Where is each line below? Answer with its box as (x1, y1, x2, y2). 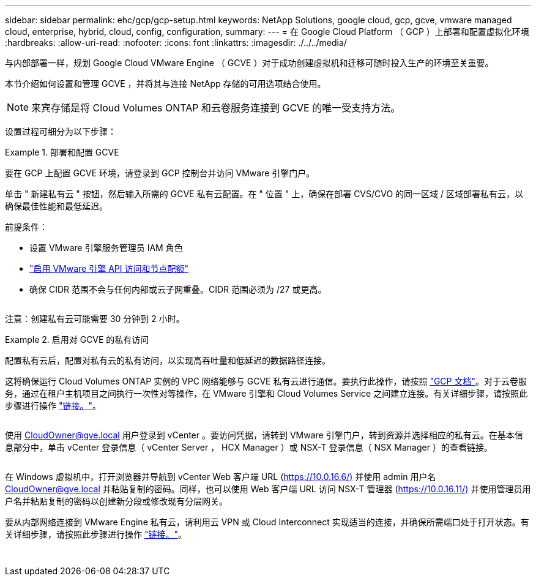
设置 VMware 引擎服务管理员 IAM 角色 (29, 242, 183, 253)
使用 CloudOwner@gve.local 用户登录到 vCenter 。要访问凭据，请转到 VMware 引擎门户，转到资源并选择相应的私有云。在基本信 (5, 430, 523, 440)
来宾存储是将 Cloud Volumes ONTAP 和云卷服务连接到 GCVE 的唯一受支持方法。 (31, 102, 401, 114)
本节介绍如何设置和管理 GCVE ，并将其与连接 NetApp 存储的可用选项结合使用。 (5, 78, 326, 89)
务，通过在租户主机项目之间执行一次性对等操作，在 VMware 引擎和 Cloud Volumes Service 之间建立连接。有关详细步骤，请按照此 (5, 388, 528, 399)
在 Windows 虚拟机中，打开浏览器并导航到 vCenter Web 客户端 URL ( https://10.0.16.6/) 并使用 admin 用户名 (5, 471, 436, 482)
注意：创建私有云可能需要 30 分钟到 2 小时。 (5, 313, 185, 324)
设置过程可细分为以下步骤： (5, 126, 116, 137)
